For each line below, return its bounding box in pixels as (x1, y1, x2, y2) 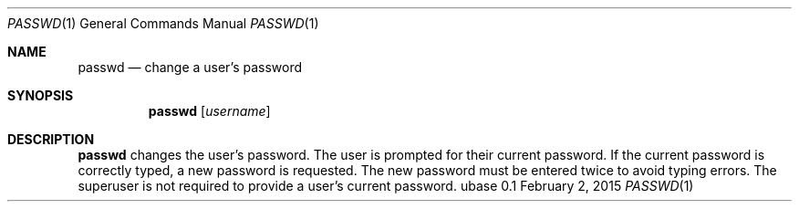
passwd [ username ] (148, 103, 271, 119)
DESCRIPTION (7, 131, 95, 147)
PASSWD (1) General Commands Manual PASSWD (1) (7, 16, 319, 31)
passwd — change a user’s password (78, 59, 303, 75)
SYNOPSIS (7, 88, 74, 103)
